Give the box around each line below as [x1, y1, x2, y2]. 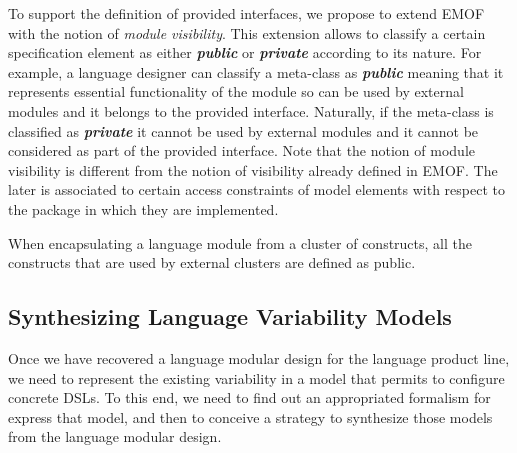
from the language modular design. [8, 426, 222, 447]
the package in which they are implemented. [8, 198, 279, 219]
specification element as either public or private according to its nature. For [8, 42, 482, 63]
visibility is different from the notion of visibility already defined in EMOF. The [8, 159, 498, 180]
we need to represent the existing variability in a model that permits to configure [8, 367, 505, 388]
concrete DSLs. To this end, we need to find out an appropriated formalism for [8, 387, 491, 408]
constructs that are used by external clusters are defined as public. [8, 252, 416, 273]
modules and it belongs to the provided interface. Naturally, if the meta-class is [8, 100, 494, 121]
